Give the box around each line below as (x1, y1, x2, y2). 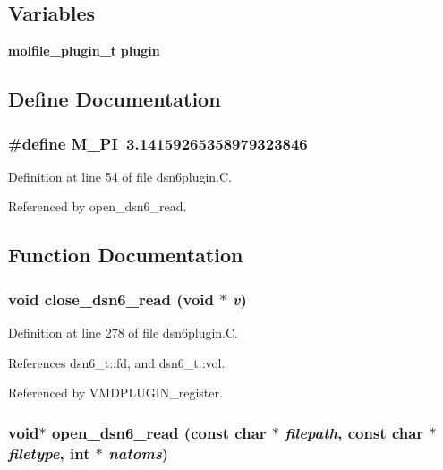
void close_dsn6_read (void (8, 287, 214, 310)
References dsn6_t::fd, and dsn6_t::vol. (8, 353, 226, 372)
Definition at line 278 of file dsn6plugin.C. (8, 322, 238, 341)
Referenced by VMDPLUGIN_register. (8, 383, 223, 402)
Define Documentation (8, 85, 221, 113)
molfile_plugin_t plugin (8, 41, 160, 60)
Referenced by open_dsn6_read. (8, 197, 187, 216)
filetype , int (8, 441, 90, 464)
